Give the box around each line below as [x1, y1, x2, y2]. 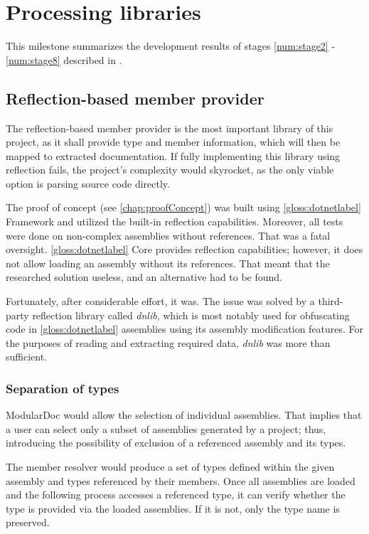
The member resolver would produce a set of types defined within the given [6, 459, 335, 474]
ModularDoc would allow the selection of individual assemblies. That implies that [6, 407, 362, 422]
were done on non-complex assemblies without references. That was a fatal [6, 228, 331, 242]
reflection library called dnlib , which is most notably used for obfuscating [32, 307, 350, 322]
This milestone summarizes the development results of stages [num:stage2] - [6, 38, 336, 53]
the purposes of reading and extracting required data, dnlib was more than [6, 335, 331, 350]
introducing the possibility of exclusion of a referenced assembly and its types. [6, 435, 346, 450]
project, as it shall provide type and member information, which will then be [6, 134, 341, 149]
